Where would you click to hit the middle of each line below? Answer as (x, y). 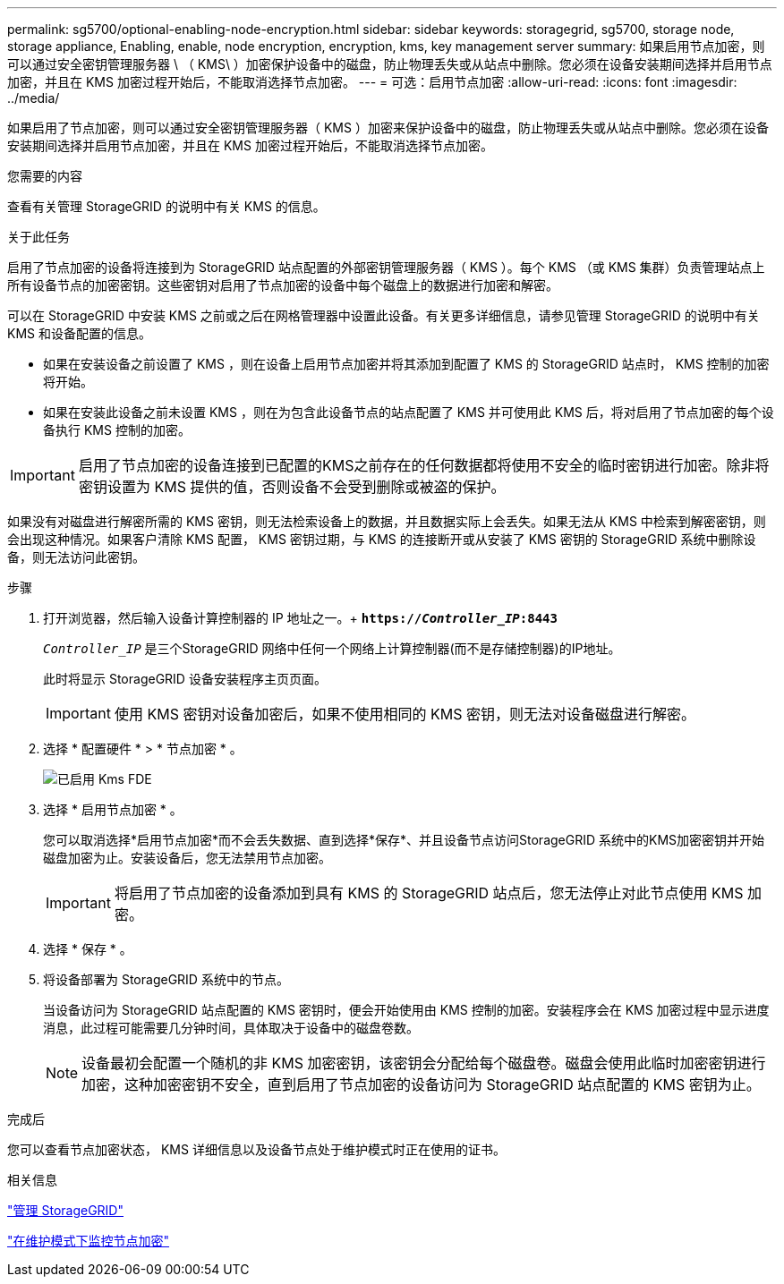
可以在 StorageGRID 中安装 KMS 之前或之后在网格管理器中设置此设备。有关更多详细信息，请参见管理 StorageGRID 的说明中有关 (383, 315)
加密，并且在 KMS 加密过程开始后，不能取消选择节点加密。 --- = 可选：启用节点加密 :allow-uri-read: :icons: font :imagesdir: (372, 82)
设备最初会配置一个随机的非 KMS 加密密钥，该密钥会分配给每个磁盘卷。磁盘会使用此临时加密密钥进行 (424, 1063)
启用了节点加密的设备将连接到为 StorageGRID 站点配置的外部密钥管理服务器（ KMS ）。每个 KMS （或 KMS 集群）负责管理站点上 (386, 267)
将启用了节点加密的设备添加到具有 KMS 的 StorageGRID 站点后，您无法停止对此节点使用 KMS (429, 893)
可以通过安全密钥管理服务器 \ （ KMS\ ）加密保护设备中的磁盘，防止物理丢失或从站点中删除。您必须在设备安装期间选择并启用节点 (390, 64)
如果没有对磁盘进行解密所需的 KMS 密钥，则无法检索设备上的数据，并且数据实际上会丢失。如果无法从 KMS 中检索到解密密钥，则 (387, 521)
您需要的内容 (45, 176)
